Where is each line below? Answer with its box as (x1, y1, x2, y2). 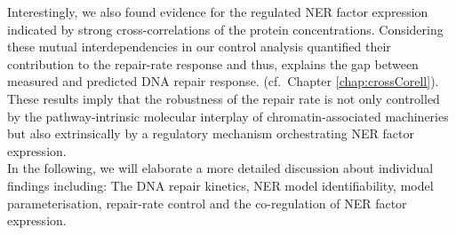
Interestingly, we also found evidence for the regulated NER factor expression (7, 3, 428, 20)
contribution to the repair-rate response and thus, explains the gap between (7, 54, 419, 73)
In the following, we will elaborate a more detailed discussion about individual (7, 159, 434, 177)
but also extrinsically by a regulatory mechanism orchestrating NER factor (7, 124, 414, 143)
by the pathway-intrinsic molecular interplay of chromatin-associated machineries (7, 106, 449, 125)
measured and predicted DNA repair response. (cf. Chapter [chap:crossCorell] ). (7, 72, 439, 90)
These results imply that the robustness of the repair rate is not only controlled (7, 89, 440, 107)
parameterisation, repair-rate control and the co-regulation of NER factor (7, 193, 407, 212)
